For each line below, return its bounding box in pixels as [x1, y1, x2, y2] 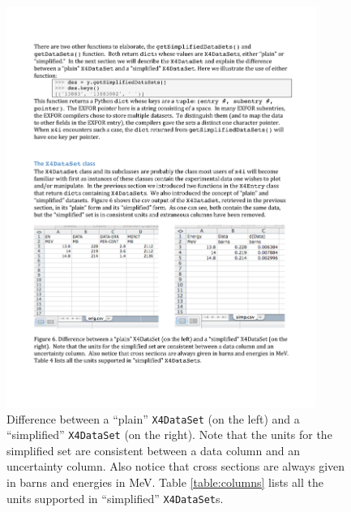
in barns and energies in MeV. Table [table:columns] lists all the [6, 474, 323, 491]
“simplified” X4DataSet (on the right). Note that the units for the [6, 426, 332, 443]
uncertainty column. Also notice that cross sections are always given [6, 458, 345, 475]
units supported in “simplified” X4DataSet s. [6, 489, 224, 506]
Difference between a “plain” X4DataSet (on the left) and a [6, 410, 300, 427]
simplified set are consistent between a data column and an [6, 441, 300, 458]
